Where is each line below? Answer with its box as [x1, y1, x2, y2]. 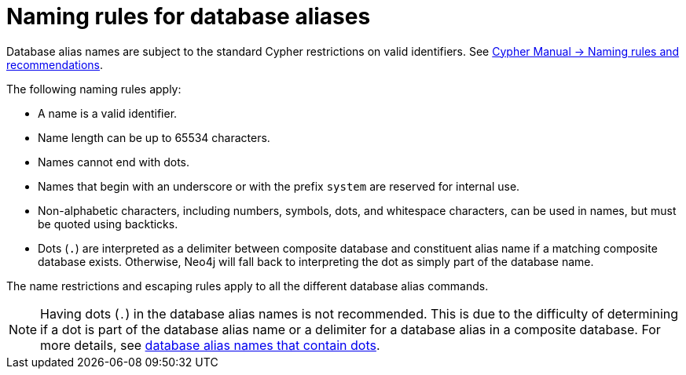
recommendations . [6, 57, 104, 71]
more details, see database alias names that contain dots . [40, 337, 380, 353]
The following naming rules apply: [6, 82, 182, 96]
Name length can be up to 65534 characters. [38, 130, 270, 144]
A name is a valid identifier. [38, 106, 178, 120]
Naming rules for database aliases [6, 3, 371, 30]
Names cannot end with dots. [38, 155, 190, 169]
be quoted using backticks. [38, 217, 178, 231]
